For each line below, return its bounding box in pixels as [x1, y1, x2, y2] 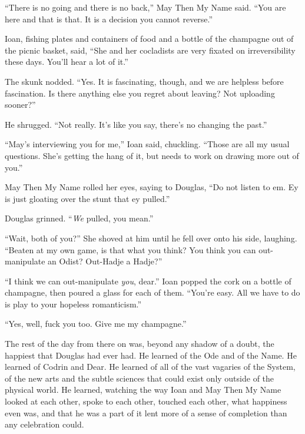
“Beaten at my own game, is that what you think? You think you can [5, 243, 256, 256]
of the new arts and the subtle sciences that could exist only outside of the [5, 372, 274, 384]
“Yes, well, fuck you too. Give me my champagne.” [5, 317, 187, 330]
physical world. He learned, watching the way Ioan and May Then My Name [5, 383, 281, 396]
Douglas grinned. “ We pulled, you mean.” [5, 212, 154, 224]
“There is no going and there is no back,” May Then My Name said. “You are [5, 1, 286, 13]
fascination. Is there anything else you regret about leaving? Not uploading [5, 87, 275, 99]
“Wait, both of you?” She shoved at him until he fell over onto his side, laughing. [5, 231, 297, 244]
